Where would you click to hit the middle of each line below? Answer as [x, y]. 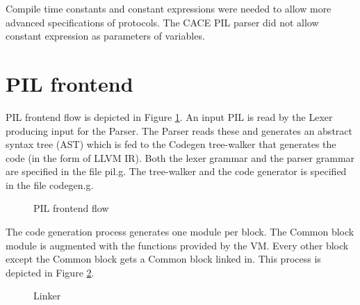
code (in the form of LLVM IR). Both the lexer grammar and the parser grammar [180, 157]
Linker [47, 296]
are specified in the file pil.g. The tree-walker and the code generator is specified [176, 171]
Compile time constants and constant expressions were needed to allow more [169, 8]
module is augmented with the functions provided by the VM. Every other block [177, 245]
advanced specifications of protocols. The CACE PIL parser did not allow [162, 22]
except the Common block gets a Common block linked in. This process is [163, 259]
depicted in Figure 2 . [50, 272]
